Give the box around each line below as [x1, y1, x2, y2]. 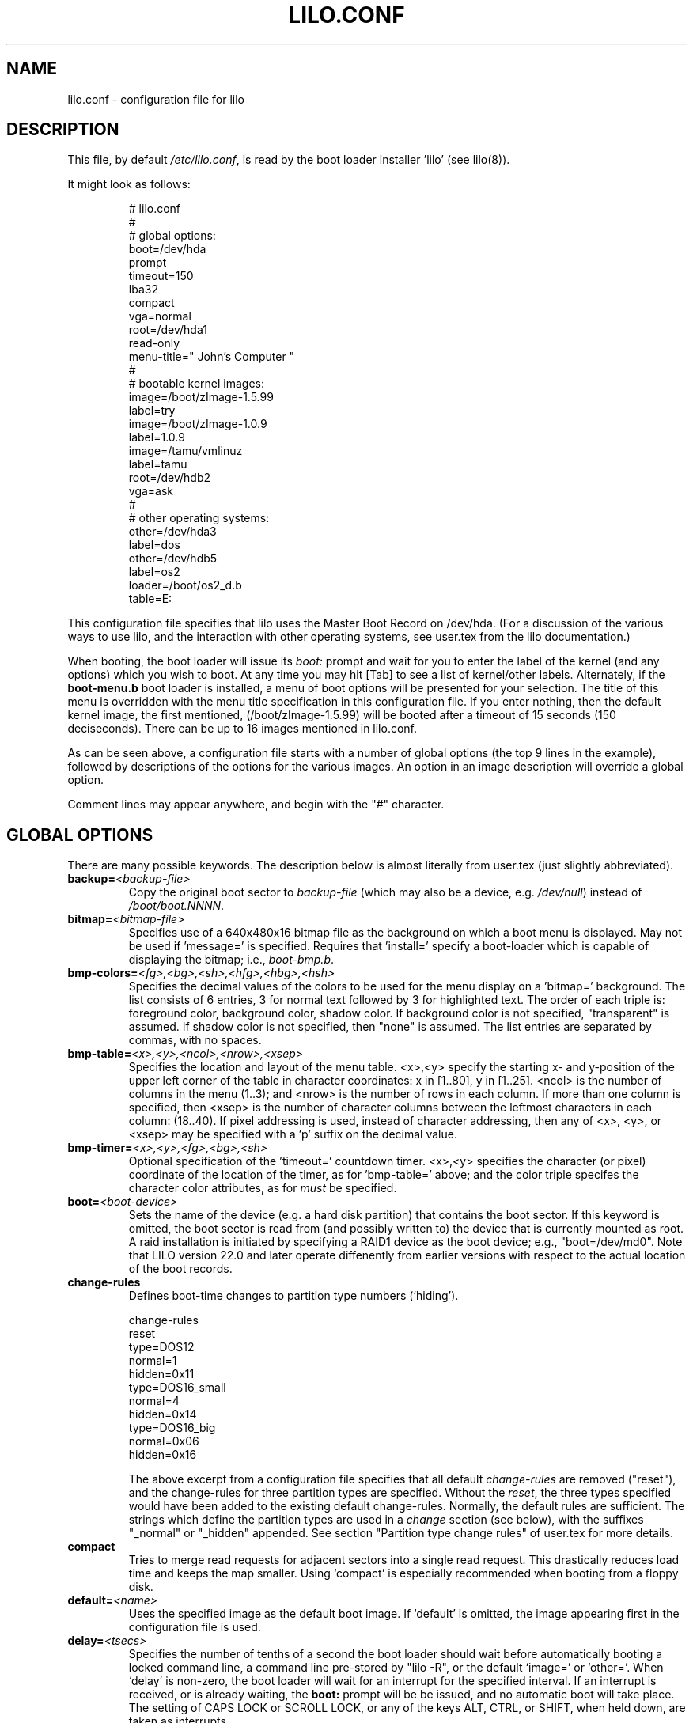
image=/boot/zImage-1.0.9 [128, 417, 267, 431]
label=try [128, 403, 176, 418]
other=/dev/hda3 [128, 524, 217, 539]
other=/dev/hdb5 [128, 551, 218, 566]
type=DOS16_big [128, 1421, 216, 1435]
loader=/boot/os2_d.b [128, 578, 242, 593]
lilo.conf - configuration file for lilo [67, 92, 244, 106]
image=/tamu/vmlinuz [128, 444, 243, 458]
